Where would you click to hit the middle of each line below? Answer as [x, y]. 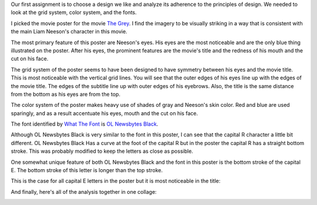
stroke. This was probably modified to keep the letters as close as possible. [102, 151]
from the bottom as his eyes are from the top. [65, 94]
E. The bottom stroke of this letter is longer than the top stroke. [87, 170]
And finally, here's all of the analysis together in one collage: [84, 191]
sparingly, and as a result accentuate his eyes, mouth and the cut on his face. [104, 113]
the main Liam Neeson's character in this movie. [69, 32]
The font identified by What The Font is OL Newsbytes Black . [85, 124]
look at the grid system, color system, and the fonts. [74, 12]
